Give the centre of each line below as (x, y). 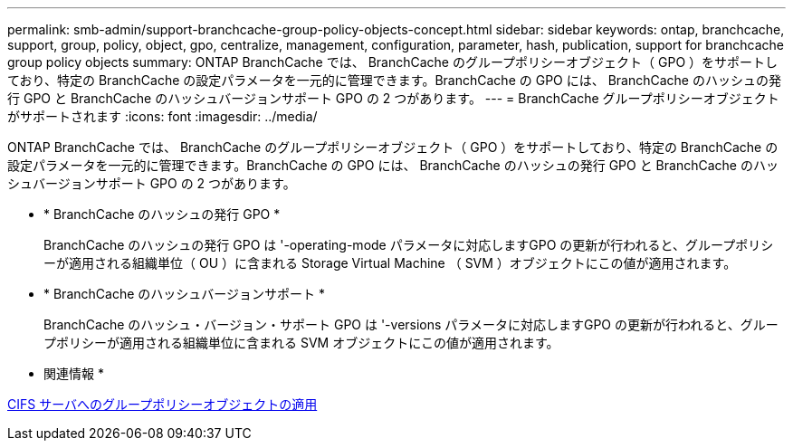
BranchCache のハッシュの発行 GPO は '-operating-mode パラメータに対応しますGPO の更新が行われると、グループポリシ (409, 245)
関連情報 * (74, 373)
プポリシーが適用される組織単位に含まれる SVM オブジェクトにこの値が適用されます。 (301, 343)
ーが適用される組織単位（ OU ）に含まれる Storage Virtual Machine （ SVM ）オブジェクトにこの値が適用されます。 (390, 263)
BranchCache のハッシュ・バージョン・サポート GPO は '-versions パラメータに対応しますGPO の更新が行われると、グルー (411, 324)
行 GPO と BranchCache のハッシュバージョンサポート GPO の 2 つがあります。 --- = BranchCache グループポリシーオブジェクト (393, 98)
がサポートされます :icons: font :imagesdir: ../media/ (162, 116)
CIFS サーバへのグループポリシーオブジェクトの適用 (162, 404)
